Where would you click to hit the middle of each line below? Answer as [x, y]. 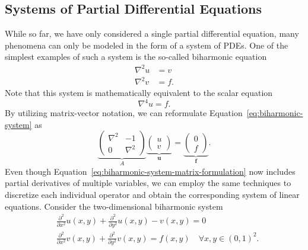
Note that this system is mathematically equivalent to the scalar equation [139, 93]
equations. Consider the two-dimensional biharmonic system [114, 206]
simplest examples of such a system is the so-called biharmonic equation [136, 57]
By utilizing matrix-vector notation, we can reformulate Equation [124, 113]
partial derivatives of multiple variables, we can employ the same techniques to [148, 183]
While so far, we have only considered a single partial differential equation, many [152, 33]
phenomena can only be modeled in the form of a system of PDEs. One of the [147, 45]
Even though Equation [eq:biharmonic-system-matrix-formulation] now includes [150, 171]
